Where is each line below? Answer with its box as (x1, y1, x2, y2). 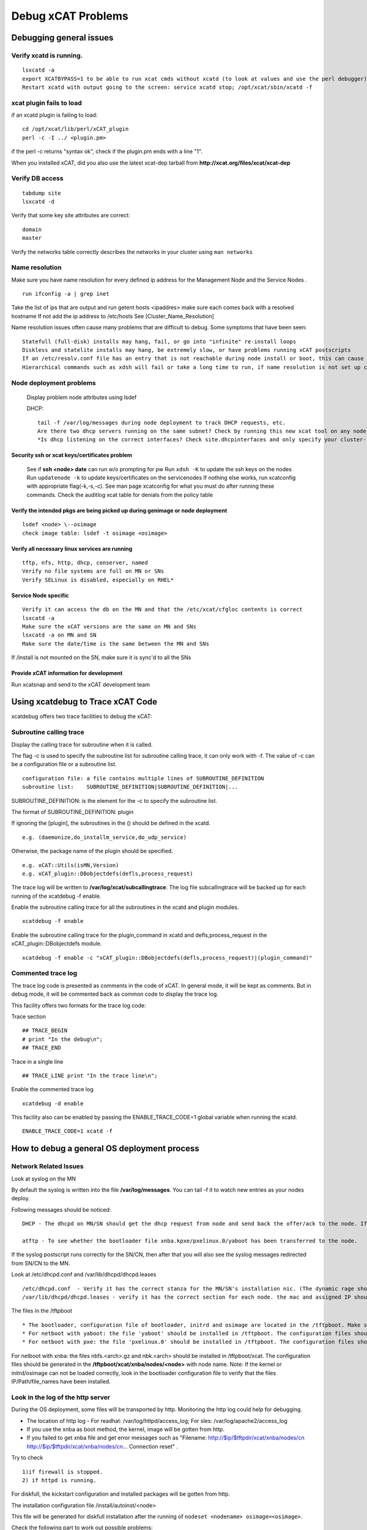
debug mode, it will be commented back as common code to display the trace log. (11, 990, 218, 998)
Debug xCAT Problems (11, 9, 128, 23)
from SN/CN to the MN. (11, 1259, 70, 1267)
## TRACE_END (22, 1044, 61, 1051)
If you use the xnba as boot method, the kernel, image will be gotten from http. (26, 1425, 224, 1433)
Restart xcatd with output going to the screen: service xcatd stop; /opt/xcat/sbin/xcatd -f (22, 83, 313, 91)
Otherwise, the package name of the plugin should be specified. (11, 848, 174, 855)
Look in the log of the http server (11, 1393, 110, 1401)
